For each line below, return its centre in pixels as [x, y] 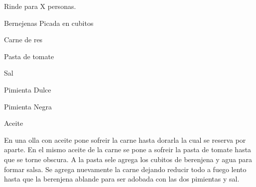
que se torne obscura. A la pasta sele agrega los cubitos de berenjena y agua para [128, 159]
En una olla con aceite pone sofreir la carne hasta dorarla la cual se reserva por [125, 140]
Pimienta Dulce [28, 89]
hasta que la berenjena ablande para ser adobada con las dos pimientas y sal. [122, 179]
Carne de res [23, 40]
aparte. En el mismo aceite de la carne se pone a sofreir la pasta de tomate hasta [128, 149]
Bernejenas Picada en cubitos [49, 23]
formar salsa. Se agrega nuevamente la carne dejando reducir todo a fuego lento [125, 169]
